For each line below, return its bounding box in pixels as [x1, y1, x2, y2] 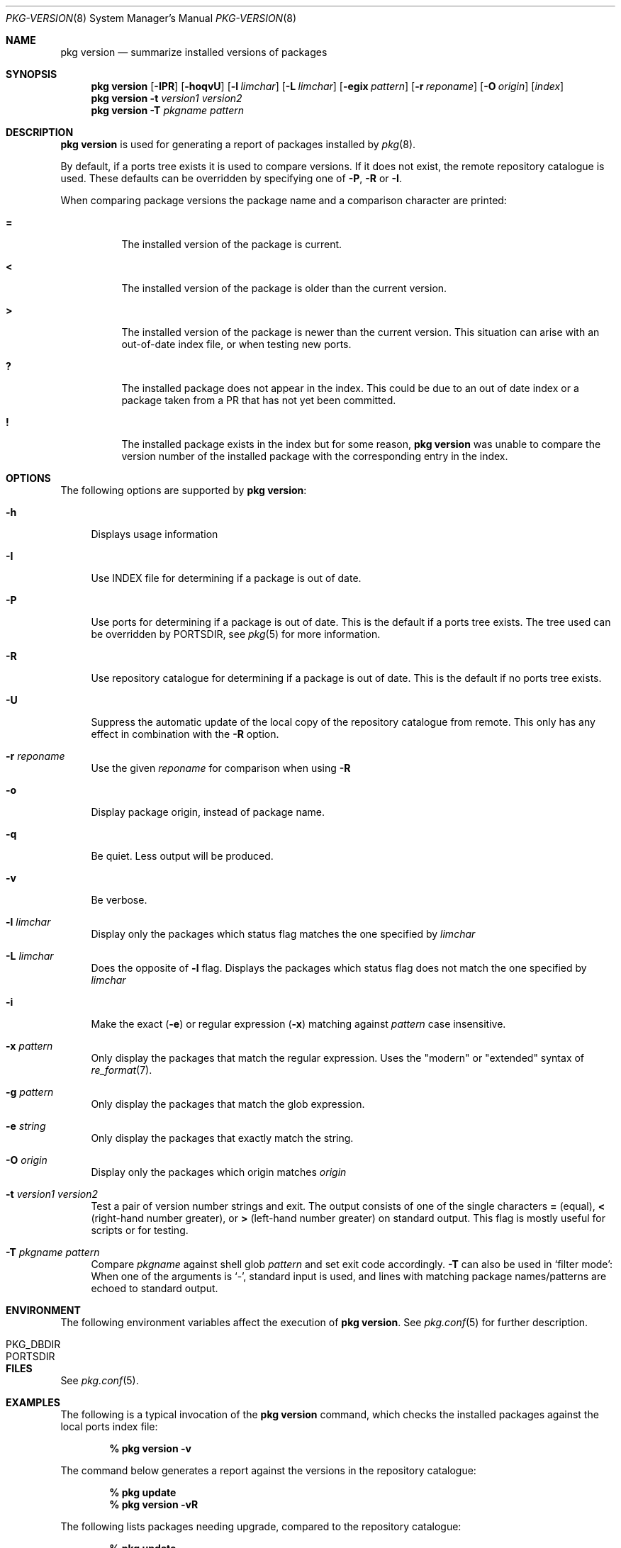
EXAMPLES [6, 1396, 60, 1408]
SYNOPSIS [6, 68, 57, 80]
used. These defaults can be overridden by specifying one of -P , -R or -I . [60, 172, 403, 184]
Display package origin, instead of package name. [91, 806, 325, 818]
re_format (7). [91, 1064, 152, 1076]
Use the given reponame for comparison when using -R [91, 762, 351, 774]
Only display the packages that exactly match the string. [91, 1132, 354, 1144]
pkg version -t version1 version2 [91, 92, 242, 104]
